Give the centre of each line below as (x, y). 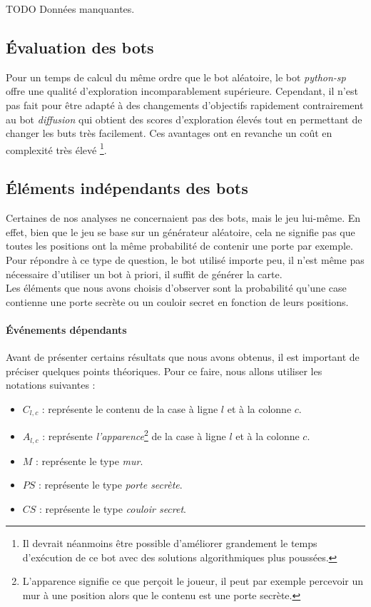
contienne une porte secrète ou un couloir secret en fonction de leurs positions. (177, 301)
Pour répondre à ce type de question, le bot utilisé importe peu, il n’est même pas (185, 260)
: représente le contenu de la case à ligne (130, 408)
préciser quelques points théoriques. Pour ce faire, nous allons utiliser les (164, 371)
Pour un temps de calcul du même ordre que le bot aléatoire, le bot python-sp (176, 77)
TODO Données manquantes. (70, 9)
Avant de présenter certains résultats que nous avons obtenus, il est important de (183, 357)
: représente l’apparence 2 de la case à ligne (134, 435)
